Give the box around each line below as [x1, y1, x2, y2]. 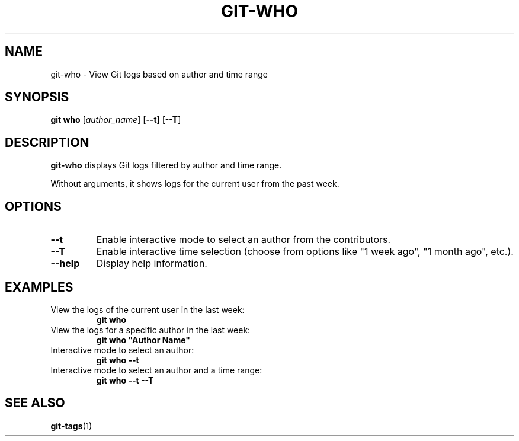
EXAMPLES [5, 279, 73, 295]
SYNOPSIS [5, 90, 69, 105]
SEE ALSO [5, 395, 65, 411]
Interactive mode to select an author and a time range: [50, 365, 262, 375]
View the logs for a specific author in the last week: [50, 324, 251, 335]
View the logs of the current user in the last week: [50, 304, 245, 315]
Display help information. [96, 257, 207, 270]
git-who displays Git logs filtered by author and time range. [50, 160, 282, 171]
